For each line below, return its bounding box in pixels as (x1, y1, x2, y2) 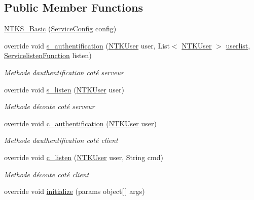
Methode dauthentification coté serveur (4, 67, 124, 77)
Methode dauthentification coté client (4, 135, 118, 145)
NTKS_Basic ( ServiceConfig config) (4, 23, 117, 34)
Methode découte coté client (4, 169, 89, 179)
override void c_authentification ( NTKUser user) (4, 118, 157, 128)
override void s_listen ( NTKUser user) (4, 84, 124, 94)
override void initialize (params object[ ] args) (4, 186, 145, 196)
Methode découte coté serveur (4, 101, 95, 112)
